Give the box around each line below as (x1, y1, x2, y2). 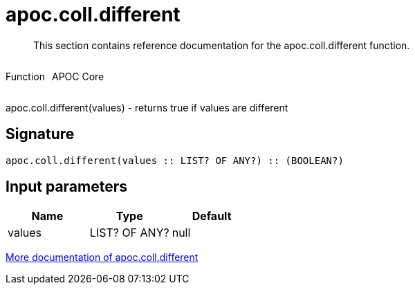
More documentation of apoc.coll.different (6, 251, 199, 264)
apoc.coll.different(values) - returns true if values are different (6, 101, 288, 114)
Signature (6, 125, 75, 143)
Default (192, 209, 232, 224)
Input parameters (6, 178, 128, 196)
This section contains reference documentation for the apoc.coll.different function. (33, 39, 410, 51)
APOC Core (51, 70, 104, 82)
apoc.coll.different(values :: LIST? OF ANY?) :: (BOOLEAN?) (6, 154, 344, 166)
